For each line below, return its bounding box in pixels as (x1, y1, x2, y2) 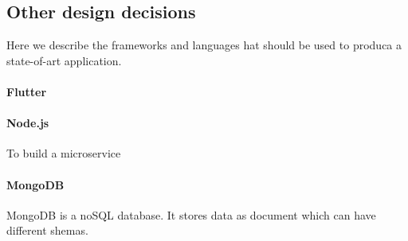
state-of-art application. (6, 52, 122, 68)
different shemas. (6, 222, 88, 239)
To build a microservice (6, 145, 121, 161)
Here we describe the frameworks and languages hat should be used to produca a (6, 37, 402, 53)
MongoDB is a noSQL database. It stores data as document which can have (6, 206, 376, 223)
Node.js (6, 115, 49, 131)
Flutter (6, 83, 47, 99)
